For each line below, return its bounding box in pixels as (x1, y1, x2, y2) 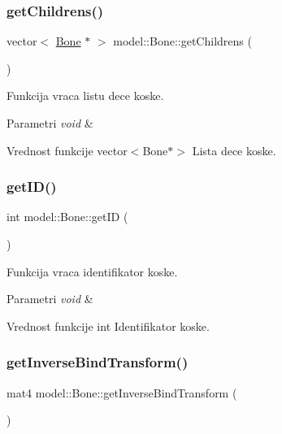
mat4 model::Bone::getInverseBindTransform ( (7, 384, 237, 401)
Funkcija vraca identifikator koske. (7, 263, 178, 280)
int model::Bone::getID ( (7, 208, 128, 225)
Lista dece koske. (192, 141, 276, 158)
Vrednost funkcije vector (7, 141, 128, 158)
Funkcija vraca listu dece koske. (7, 87, 164, 104)
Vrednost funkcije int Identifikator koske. (7, 317, 210, 334)
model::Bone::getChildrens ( (113, 33, 252, 50)
